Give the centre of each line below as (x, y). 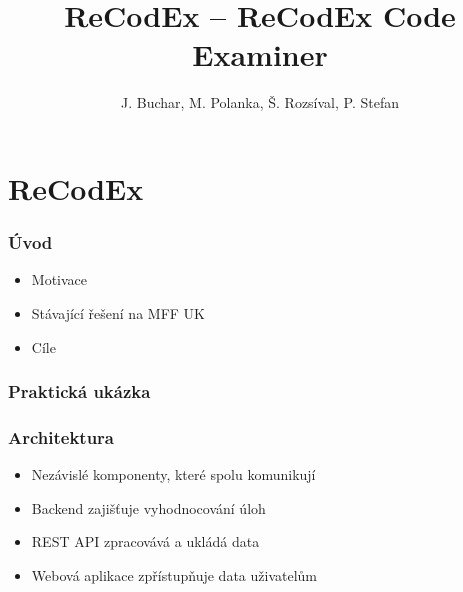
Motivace (59, 279)
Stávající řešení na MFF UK (118, 312)
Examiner (260, 54)
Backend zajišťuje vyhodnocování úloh (148, 507)
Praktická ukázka (79, 391)
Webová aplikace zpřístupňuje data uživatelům (174, 574)
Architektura (61, 436)
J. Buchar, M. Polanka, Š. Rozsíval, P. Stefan (259, 102)
